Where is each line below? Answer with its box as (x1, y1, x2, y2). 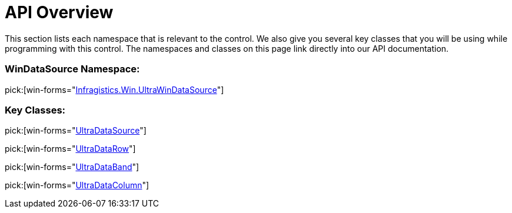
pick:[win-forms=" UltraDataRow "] (5, 144, 136, 154)
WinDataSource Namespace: (5, 63, 140, 75)
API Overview (5, 2, 114, 22)
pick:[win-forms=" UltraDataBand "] (5, 162, 139, 172)
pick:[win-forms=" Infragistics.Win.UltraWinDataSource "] (5, 84, 224, 95)
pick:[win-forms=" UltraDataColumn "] (5, 180, 149, 191)
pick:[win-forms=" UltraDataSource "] (5, 125, 147, 136)
